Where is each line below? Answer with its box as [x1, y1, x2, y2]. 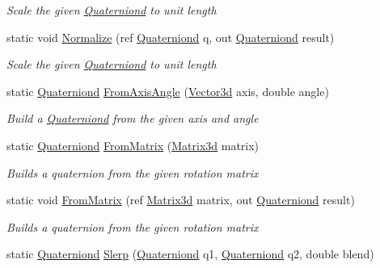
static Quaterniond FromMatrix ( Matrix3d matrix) [6, 136, 260, 153]
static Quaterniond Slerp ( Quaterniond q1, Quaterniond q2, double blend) [6, 245, 374, 262]
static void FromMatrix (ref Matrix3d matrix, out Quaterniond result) [6, 191, 355, 208]
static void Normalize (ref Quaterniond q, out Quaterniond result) [6, 28, 335, 45]
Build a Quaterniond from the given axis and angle [6, 110, 259, 127]
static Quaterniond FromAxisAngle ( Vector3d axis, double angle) [6, 82, 329, 99]
